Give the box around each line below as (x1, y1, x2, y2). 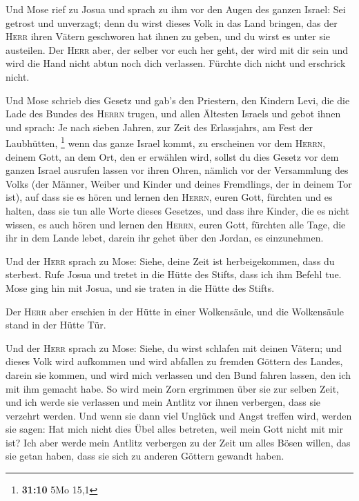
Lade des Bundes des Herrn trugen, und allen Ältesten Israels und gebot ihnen (6, 106, 341, 121)
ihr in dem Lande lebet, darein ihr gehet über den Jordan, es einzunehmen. (6, 230, 324, 245)
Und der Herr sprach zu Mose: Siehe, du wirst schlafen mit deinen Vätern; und (6, 340, 342, 355)
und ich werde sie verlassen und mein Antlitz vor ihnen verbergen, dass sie (6, 395, 321, 409)
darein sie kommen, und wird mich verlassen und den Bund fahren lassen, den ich (6, 367, 351, 382)
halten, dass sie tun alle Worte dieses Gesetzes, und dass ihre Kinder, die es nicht (6, 203, 349, 217)
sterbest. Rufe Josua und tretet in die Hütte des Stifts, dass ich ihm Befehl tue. (6, 267, 342, 282)
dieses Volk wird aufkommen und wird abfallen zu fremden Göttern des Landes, (6, 354, 343, 369)
